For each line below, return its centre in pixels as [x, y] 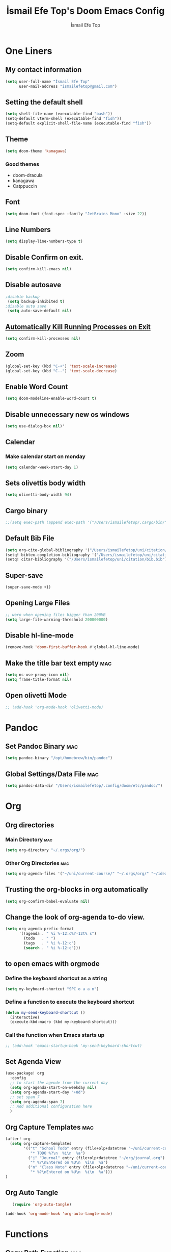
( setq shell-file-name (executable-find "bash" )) [59, 114]
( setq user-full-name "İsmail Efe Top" [48, 82]
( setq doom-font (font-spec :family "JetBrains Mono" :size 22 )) [76, 214]
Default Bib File [30, 538]
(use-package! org [25, 1074]
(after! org [18, 1139]
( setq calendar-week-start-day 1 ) [42, 467]
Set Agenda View [33, 1062]
